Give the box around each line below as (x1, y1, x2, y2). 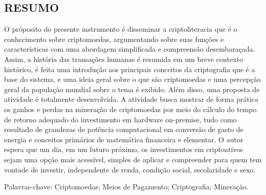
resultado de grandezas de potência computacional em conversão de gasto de (4, 124, 243, 135)
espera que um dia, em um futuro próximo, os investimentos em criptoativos (4, 144, 243, 155)
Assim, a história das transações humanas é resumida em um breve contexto (4, 53, 243, 64)
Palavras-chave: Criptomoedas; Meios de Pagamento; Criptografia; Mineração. (4, 181, 249, 192)
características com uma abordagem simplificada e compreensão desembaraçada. (4, 44, 255, 54)
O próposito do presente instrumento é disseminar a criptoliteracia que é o (4, 24, 237, 34)
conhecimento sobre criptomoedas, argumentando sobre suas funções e (4, 33, 224, 44)
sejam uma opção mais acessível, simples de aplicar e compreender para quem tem (4, 154, 262, 164)
